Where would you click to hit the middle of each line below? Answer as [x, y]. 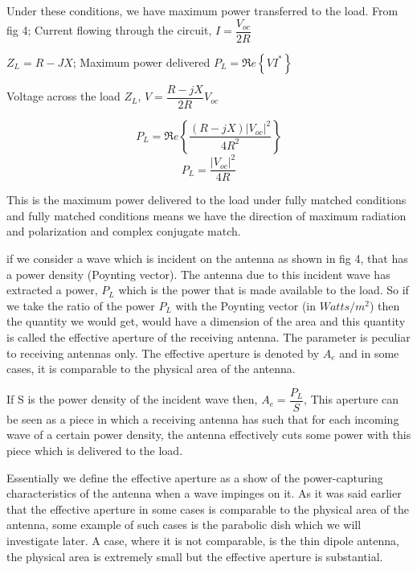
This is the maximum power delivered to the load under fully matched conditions [206, 200]
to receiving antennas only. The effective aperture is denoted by [163, 353]
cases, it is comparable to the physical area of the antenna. [151, 369]
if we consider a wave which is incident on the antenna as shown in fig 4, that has [207, 258]
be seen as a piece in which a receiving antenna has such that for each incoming [203, 418]
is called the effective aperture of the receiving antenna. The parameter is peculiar [208, 337]
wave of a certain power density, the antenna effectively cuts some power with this [209, 435]
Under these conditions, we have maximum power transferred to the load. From [202, 10]
